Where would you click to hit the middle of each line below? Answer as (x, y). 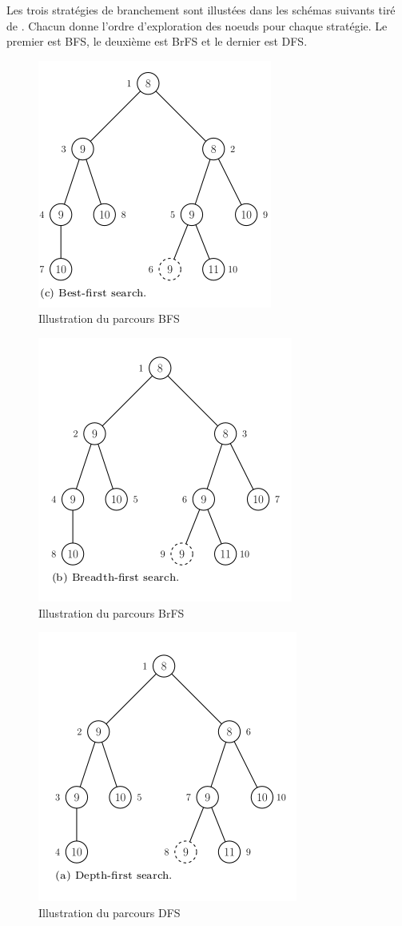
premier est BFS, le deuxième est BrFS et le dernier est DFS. (157, 41)
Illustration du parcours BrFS (111, 612)
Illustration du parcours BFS (109, 318)
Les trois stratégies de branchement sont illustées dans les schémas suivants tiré (201, 10)
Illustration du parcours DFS (109, 912)
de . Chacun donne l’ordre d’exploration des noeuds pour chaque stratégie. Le (197, 25)
